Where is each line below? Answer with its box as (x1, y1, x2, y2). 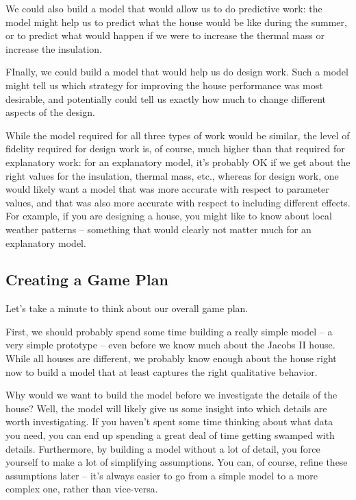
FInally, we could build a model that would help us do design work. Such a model (5, 64, 348, 79)
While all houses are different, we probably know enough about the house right (5, 351, 337, 366)
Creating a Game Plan (5, 269, 168, 290)
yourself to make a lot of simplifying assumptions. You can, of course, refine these (5, 455, 348, 469)
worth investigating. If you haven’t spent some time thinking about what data (5, 414, 333, 429)
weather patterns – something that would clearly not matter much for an (5, 222, 311, 236)
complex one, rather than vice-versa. (5, 481, 158, 496)
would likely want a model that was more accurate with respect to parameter (5, 182, 329, 196)
